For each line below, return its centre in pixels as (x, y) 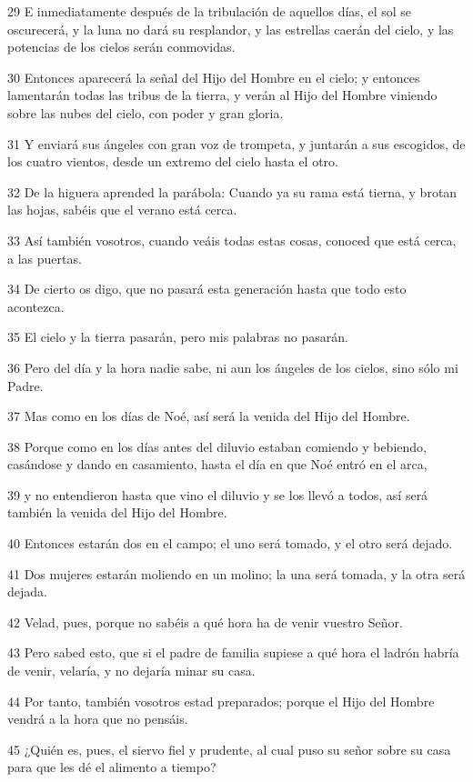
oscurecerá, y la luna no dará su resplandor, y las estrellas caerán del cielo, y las (231, 29)
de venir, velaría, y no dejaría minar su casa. (131, 671)
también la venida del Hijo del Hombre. (117, 512)
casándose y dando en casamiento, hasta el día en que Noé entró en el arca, (217, 464)
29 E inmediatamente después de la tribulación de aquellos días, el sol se (209, 11)
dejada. (27, 592)
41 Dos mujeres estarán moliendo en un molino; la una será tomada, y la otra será (236, 573)
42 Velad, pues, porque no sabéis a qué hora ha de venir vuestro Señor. (205, 622)
